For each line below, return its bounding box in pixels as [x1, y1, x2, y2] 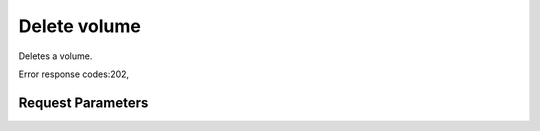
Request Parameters [18, 94, 149, 111]
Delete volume [18, 15, 142, 37]
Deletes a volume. [18, 50, 93, 62]
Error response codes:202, [18, 68, 130, 80]
